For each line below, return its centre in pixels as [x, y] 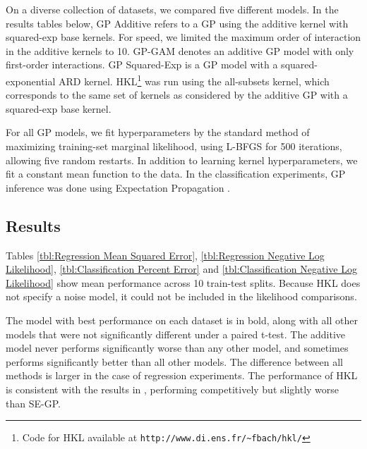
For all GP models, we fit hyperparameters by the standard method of [158, 132]
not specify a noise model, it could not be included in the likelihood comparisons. [181, 296]
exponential [31, 81]
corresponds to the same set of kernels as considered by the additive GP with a [177, 95]
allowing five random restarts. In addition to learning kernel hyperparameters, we [182, 160]
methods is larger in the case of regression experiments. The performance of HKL [182, 375]
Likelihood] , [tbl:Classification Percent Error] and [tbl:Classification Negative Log [181, 269]
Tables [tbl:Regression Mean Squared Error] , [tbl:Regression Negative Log [165, 255]
